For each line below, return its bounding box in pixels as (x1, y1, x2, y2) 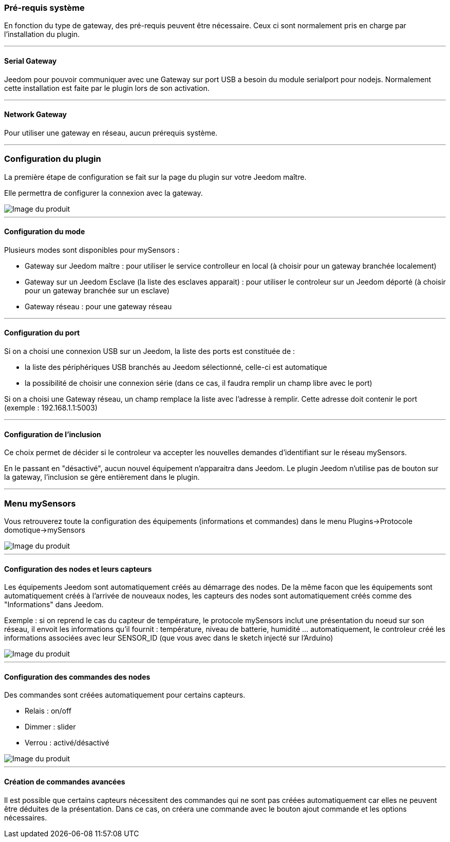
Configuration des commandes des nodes (4, 672, 151, 681)
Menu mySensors (4, 498, 76, 509)
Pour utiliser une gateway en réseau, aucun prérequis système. (4, 128, 218, 137)
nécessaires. (4, 813, 47, 822)
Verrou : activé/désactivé (25, 738, 109, 747)
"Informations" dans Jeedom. (4, 600, 104, 609)
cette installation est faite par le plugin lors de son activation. (4, 83, 210, 92)
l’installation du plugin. (4, 30, 80, 39)
